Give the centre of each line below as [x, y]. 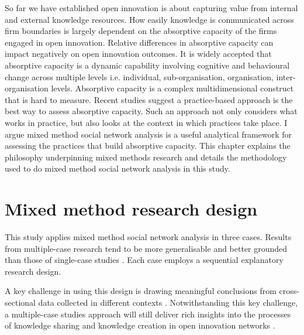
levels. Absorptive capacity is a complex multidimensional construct [172, 88]
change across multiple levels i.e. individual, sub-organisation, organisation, [139, 76]
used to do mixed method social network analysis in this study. [118, 168]
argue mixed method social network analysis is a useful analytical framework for [148, 134]
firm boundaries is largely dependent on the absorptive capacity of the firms [141, 31]
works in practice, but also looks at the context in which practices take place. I [146, 122]
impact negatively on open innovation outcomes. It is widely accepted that [138, 54]
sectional [20, 302]
